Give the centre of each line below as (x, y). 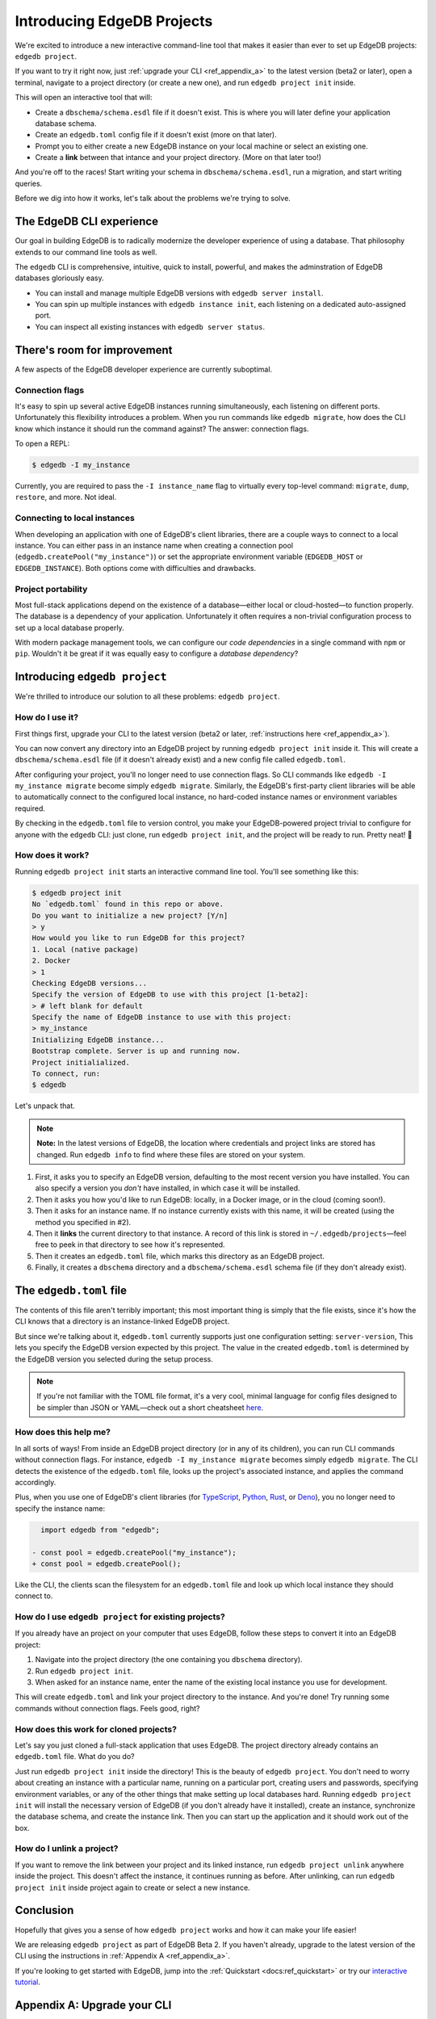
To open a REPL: (42, 443)
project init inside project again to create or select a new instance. (132, 1887)
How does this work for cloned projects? (96, 1729)
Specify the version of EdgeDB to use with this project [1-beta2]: (170, 995)
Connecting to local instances (75, 518)
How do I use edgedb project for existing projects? (120, 1617)
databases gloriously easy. (59, 278)
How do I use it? (47, 717)
